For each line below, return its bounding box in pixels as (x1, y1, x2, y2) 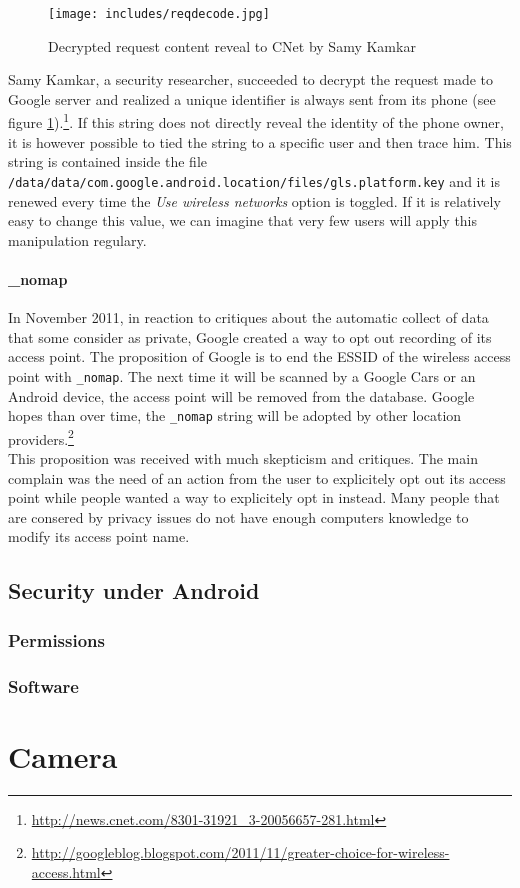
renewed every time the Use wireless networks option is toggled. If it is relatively (8, 190, 501, 211)
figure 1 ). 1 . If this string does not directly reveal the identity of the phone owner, (8, 109, 504, 133)
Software (8, 673, 79, 698)
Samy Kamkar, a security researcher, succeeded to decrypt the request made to (8, 69, 494, 90)
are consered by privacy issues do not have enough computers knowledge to (8, 506, 469, 527)
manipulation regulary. (8, 229, 147, 250)
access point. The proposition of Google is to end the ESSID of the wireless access (8, 346, 511, 367)
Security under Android (8, 575, 260, 606)
